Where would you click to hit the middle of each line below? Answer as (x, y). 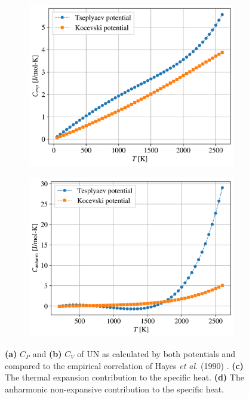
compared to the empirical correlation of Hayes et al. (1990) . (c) (124, 365)
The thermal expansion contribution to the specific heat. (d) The (124, 377)
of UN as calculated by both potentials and (156, 354)
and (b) (47, 354)
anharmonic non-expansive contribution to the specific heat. (114, 389)
